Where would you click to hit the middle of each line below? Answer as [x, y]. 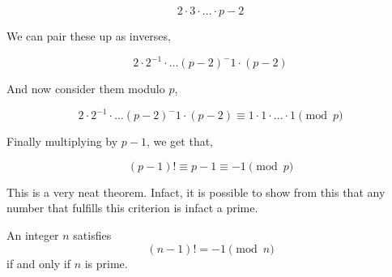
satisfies [92, 234]
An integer [33, 234]
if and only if [38, 263]
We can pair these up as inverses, [89, 36]
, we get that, [180, 141]
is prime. [106, 263]
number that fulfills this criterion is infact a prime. [132, 208]
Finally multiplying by [62, 141]
